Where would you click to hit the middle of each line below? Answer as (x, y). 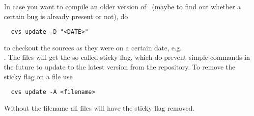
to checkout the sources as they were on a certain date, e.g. (93, 47)
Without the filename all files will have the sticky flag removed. (99, 107)
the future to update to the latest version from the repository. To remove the (120, 67)
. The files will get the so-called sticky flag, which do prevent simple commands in (127, 57)
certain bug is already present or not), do (66, 16)
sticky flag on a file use (38, 76)
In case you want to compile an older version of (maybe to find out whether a (123, 6)
